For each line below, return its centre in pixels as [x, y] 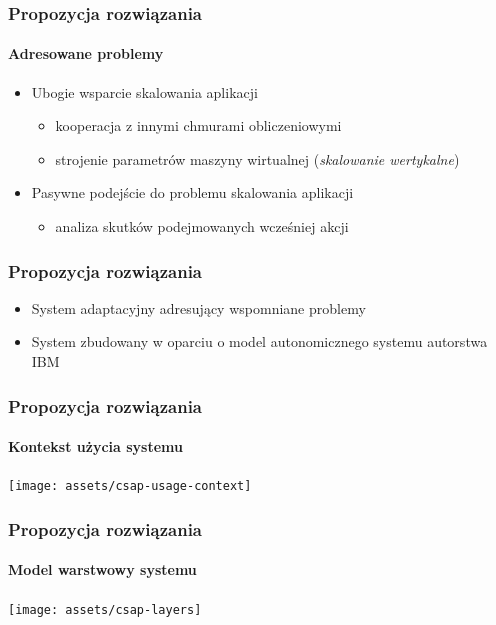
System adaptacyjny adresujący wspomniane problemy [198, 307]
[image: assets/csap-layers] [105, 609]
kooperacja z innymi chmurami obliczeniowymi [198, 125]
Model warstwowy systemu [102, 569]
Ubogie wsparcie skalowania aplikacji [144, 91]
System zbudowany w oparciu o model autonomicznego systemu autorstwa [259, 341]
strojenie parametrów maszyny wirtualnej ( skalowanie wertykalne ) [257, 158]
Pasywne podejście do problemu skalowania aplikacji [192, 192]
